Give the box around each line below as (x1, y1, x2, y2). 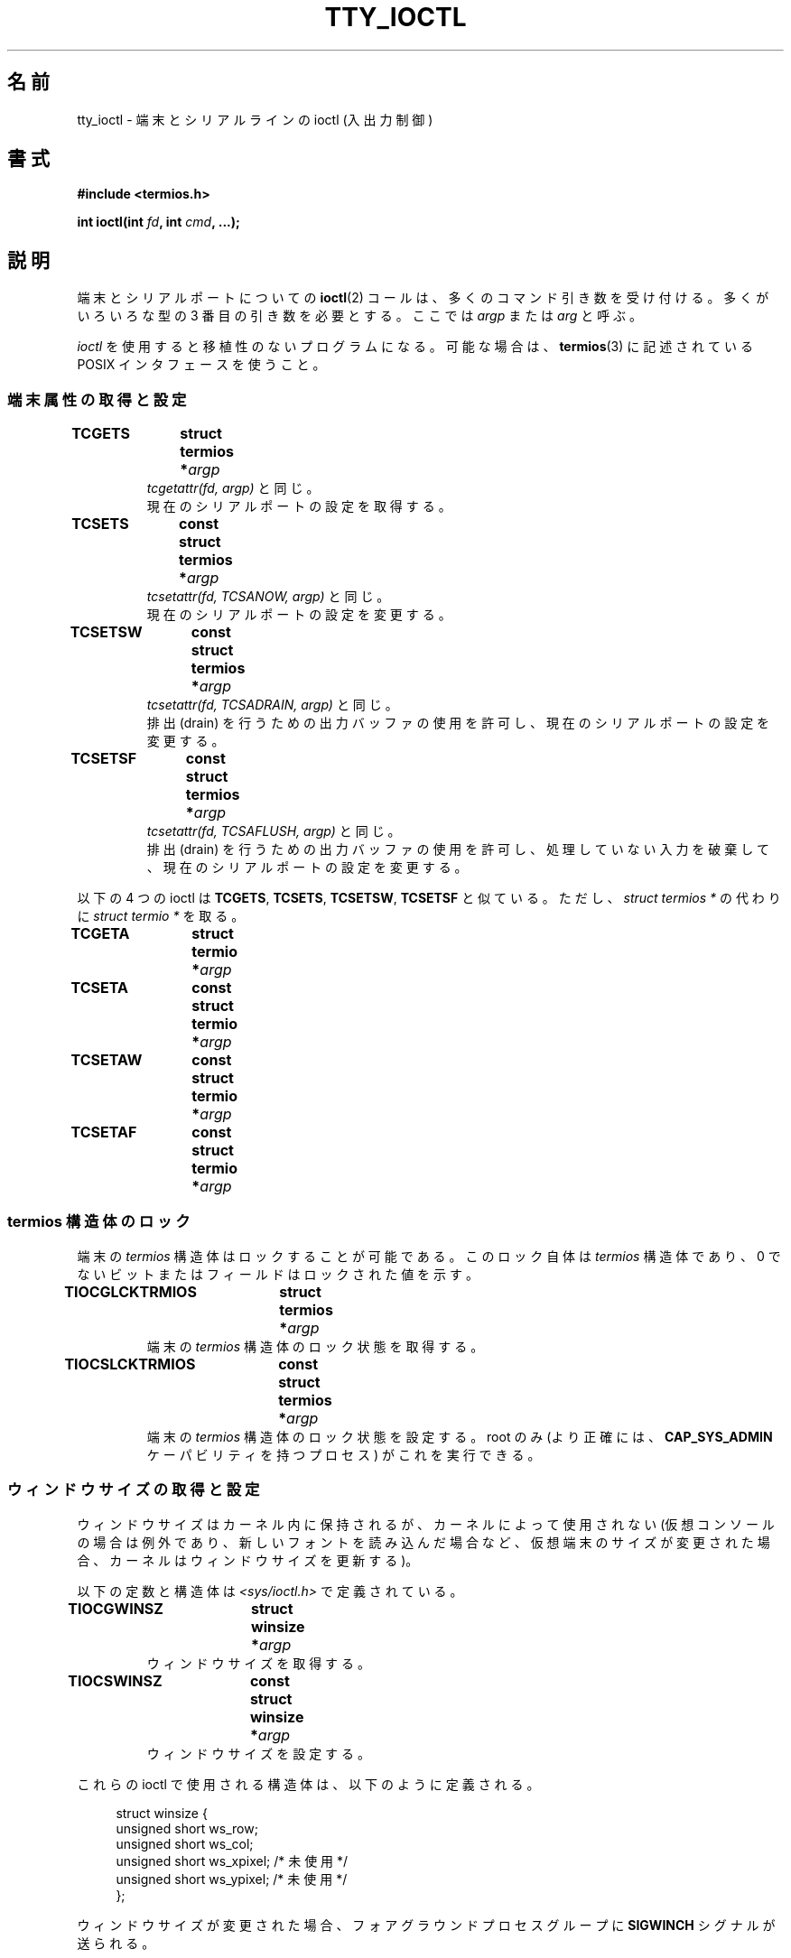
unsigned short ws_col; (116, 1835, 254, 1851)
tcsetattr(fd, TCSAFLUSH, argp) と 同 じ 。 (146, 823, 401, 840)
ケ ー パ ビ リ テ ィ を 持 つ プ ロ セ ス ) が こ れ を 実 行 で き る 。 (146, 1446, 541, 1462)
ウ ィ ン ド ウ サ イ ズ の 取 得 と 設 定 (7, 1480, 260, 1499)
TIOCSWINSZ (68, 1671, 163, 1690)
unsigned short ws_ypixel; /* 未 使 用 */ (116, 1870, 348, 1887)
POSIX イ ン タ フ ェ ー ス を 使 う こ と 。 (77, 357, 326, 373)
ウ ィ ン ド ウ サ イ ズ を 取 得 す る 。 (146, 1655, 370, 1671)
